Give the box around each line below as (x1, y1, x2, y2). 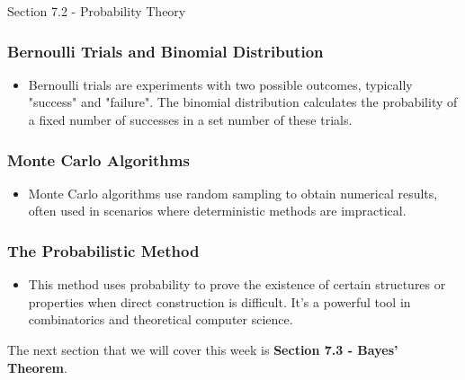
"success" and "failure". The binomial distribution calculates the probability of (28, 93, 458, 111)
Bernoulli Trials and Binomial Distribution (7, 40, 324, 62)
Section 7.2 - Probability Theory (7, 2, 186, 20)
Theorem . (7, 358, 67, 376)
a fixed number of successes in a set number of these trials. (28, 110, 353, 128)
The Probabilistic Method (7, 239, 200, 261)
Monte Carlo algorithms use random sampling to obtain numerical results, (28, 183, 438, 202)
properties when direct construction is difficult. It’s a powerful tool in (28, 292, 411, 311)
